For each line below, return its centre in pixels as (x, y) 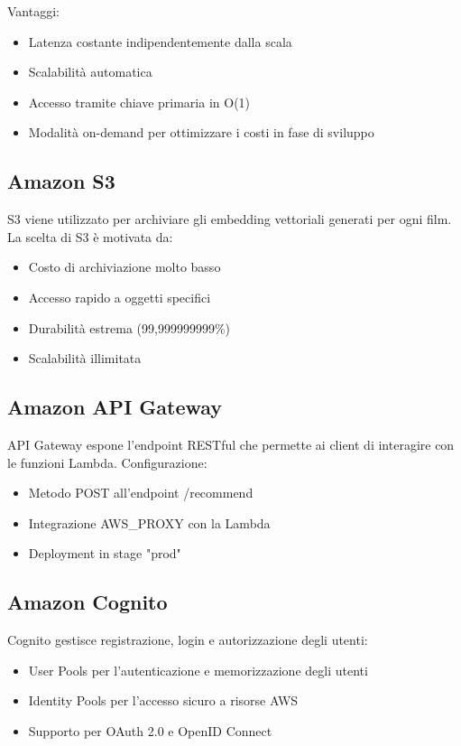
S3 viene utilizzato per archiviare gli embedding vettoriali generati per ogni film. (230, 219)
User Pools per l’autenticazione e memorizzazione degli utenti (198, 670)
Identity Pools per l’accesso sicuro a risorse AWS (163, 700)
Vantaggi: (33, 11)
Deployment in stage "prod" (105, 553)
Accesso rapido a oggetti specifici (120, 297)
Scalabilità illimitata (85, 358)
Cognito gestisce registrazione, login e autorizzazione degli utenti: (188, 640)
